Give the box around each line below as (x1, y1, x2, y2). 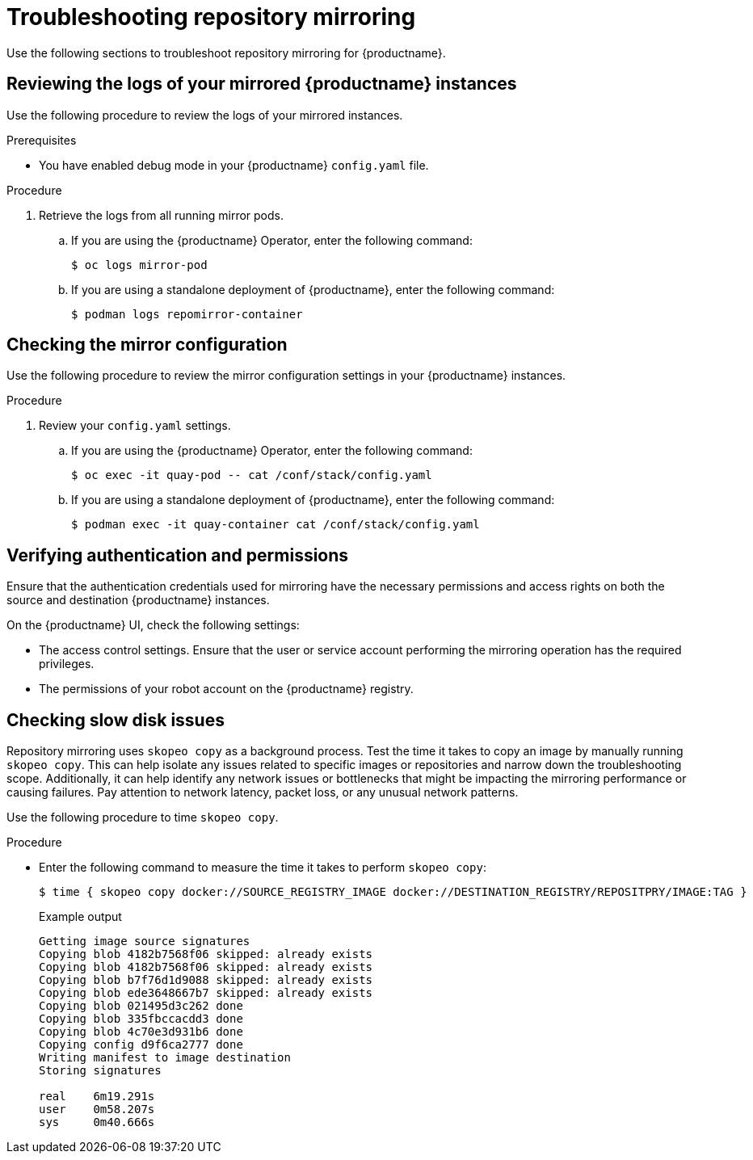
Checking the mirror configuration (6, 334, 288, 355)
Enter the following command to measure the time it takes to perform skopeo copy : (39, 860, 486, 875)
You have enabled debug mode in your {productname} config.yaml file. (39, 158, 429, 172)
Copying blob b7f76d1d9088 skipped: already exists (39, 973, 373, 987)
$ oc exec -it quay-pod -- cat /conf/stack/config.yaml (71, 469, 432, 482)
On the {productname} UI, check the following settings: (6, 618, 300, 633)
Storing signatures (39, 1064, 162, 1078)
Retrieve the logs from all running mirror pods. (39, 208, 284, 222)
